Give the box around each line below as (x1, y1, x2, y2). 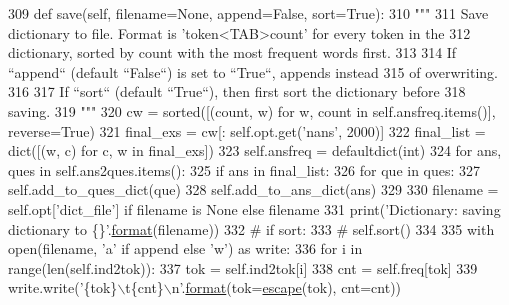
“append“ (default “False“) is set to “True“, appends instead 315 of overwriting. (8, 61, 498, 82)
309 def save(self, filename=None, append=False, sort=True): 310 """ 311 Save (8, 3, 489, 23)
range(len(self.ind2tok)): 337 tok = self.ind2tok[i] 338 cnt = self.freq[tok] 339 (8, 257, 478, 278)
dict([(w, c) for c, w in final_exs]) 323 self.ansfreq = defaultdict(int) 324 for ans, (8, 140, 502, 161)
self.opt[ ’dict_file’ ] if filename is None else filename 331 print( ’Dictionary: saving (8, 198, 501, 219)
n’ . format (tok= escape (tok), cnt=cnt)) (171, 277, 402, 298)
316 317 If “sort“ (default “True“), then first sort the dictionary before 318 (8, 81, 466, 102)
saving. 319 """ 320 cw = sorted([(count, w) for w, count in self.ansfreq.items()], (8, 100, 496, 121)
